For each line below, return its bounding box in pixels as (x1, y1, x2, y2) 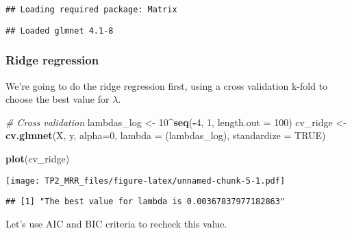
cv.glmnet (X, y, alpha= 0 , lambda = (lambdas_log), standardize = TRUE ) (5, 128, 326, 143)
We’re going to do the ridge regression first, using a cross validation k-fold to (5, 78, 328, 93)
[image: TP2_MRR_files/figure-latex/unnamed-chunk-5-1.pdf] (5, 175, 286, 186)
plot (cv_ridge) (5, 151, 70, 165)
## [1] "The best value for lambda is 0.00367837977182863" (5, 197, 286, 207)
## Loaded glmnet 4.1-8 (5, 25, 114, 36)
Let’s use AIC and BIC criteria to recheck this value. (5, 216, 227, 230)
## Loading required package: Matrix (5, 5, 177, 14)
